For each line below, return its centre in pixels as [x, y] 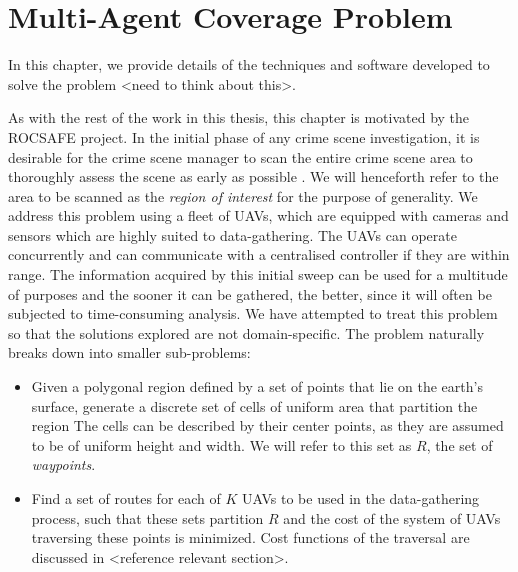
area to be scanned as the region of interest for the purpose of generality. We [243, 195]
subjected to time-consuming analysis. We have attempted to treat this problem [253, 313]
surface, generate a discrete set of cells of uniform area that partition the [254, 405]
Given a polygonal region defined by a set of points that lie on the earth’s [257, 386]
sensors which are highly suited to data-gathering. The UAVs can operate [232, 234]
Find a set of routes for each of [126, 498]
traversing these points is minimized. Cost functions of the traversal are [250, 537]
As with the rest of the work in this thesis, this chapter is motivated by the [239, 117]
